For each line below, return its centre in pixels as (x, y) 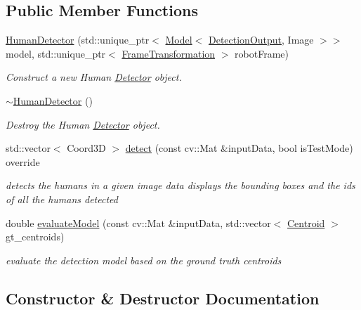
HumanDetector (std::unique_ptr (78, 40)
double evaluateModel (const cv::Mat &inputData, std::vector (138, 222)
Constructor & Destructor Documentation (163, 298)
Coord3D (86, 148)
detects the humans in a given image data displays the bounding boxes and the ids (180, 185)
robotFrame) (262, 53)
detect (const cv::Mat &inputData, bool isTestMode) (239, 148)
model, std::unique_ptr (56, 53)
